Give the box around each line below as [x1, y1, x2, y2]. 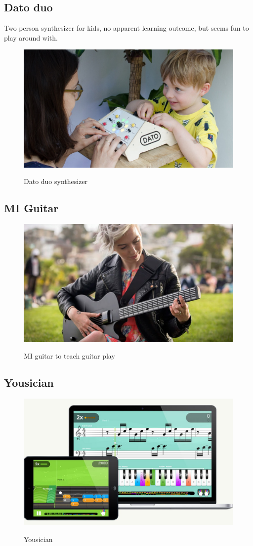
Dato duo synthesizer [24, 176, 88, 186]
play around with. [4, 32, 58, 43]
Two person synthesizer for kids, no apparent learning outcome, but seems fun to [4, 23, 249, 33]
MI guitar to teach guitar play [24, 351, 115, 361]
